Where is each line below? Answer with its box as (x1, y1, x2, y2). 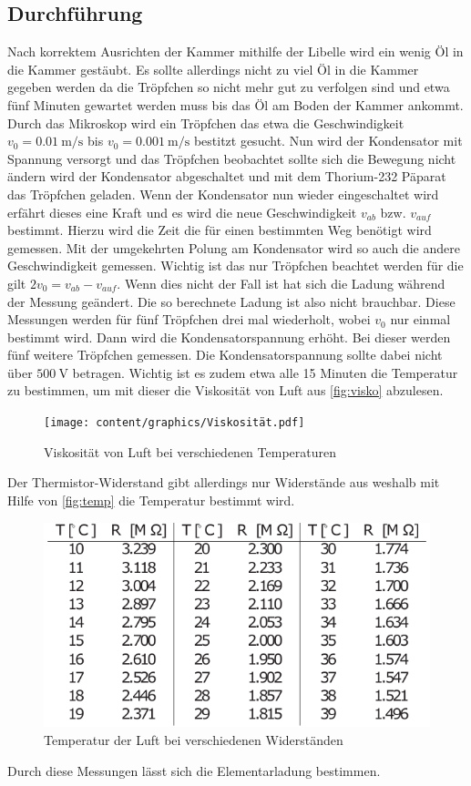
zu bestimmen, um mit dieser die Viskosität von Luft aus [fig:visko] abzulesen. (7, 381, 444, 400)
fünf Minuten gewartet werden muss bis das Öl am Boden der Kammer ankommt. (7, 95, 464, 114)
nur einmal (390, 310, 451, 329)
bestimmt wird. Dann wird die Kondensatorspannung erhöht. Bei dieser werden (7, 327, 451, 346)
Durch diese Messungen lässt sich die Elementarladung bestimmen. (7, 760, 381, 780)
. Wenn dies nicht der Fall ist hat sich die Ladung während (117, 273, 445, 292)
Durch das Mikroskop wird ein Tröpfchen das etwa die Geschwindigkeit (7, 113, 404, 132)
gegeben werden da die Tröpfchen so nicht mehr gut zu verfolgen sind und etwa (7, 77, 450, 97)
